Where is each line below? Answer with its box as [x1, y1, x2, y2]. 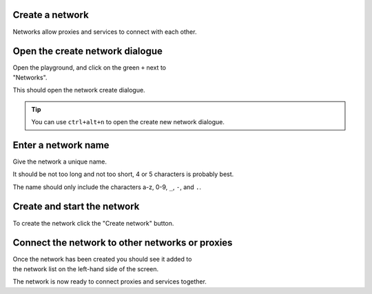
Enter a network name [12, 139, 110, 151]
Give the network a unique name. [12, 157, 107, 166]
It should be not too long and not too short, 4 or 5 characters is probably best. [12, 170, 234, 179]
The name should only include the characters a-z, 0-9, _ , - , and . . [12, 183, 202, 191]
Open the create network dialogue [12, 46, 163, 57]
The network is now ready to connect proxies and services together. [12, 277, 207, 286]
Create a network [12, 9, 89, 21]
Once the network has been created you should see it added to [12, 255, 192, 264]
